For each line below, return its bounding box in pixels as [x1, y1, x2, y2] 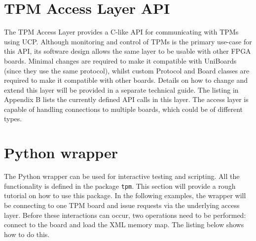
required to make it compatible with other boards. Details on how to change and [4, 75, 248, 85]
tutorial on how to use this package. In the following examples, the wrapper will [4, 190, 246, 201]
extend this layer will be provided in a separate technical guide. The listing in [4, 84, 239, 95]
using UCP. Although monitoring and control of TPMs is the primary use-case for [4, 36, 252, 46]
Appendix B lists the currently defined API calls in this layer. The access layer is [4, 94, 249, 104]
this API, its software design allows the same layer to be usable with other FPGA [4, 46, 251, 56]
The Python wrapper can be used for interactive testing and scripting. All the [4, 171, 240, 181]
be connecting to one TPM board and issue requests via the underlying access [4, 200, 240, 210]
